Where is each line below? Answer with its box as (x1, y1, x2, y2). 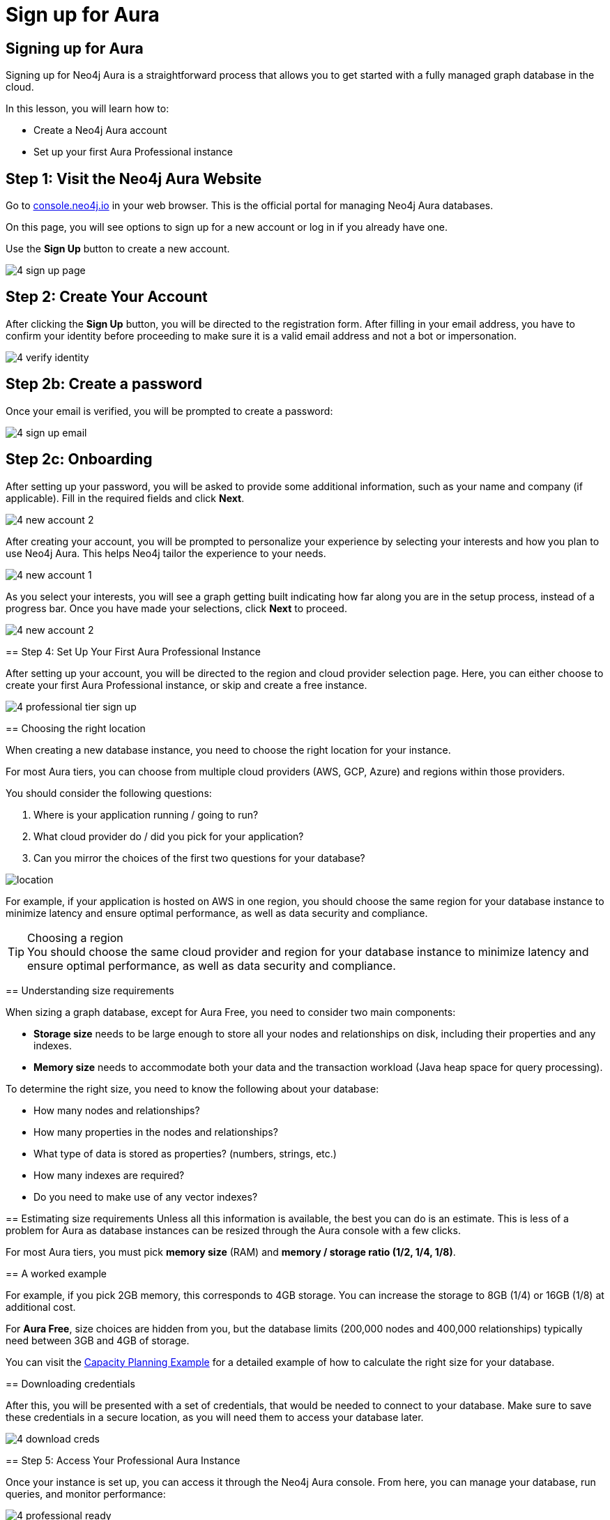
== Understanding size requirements (6, 984, 174, 996)
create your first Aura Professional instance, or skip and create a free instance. (6, 678, 367, 691)
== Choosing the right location (6, 722, 146, 734)
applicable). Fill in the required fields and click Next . (6, 492, 245, 504)
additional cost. (6, 1300, 76, 1313)
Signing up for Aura (6, 39, 144, 57)
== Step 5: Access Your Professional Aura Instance (6, 1454, 241, 1466)
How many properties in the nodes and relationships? (33, 1125, 278, 1138)
